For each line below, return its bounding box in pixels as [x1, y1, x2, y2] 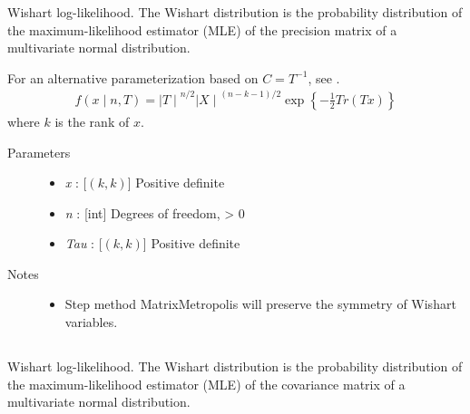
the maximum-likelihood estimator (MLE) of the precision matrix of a [7, 20, 397, 39]
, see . [308, 68, 340, 87]
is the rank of [54, 111, 130, 130]
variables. [64, 313, 118, 332]
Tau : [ [64, 234, 103, 253]
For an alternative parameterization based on [7, 68, 259, 87]
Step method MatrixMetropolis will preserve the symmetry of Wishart [64, 294, 456, 313]
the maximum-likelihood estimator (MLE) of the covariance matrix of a [7, 374, 406, 393]
